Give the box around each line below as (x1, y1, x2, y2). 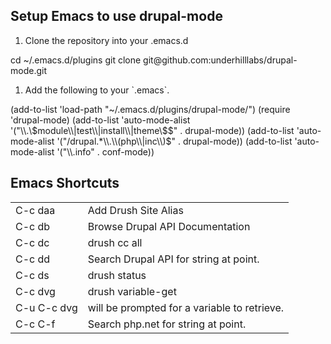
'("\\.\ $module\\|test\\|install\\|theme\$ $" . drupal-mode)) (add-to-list (10, 124, 295, 136)
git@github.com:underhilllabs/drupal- (143, 54, 298, 66)
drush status (87, 268, 147, 282)
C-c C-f (15, 317, 56, 331)
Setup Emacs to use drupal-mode (10, 8, 223, 25)
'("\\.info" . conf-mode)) (56, 145, 155, 158)
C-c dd (15, 252, 51, 266)
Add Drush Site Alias (87, 203, 184, 217)
